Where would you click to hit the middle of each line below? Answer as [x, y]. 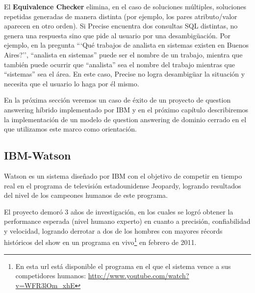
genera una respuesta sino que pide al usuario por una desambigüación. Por [117, 35]
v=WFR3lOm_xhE [45, 285]
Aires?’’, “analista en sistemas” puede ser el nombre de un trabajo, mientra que [123, 54]
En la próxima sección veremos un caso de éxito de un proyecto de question [117, 100]
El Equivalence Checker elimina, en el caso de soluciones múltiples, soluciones [125, 6]
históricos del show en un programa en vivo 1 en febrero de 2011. [100, 241]
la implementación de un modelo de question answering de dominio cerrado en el [125, 119]
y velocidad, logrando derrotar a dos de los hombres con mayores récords [113, 230]
